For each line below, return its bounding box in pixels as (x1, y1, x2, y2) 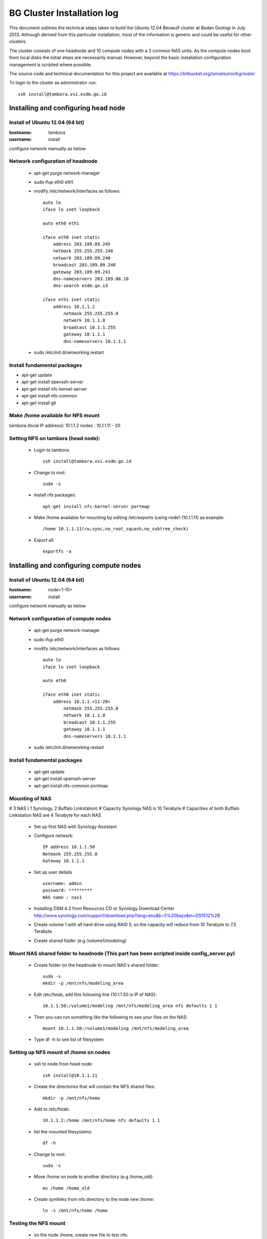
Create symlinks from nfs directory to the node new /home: (34, 1196, 154, 1202)
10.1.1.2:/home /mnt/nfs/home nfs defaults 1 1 (43, 1118, 160, 1124)
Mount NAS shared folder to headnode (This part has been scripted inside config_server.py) (9, 950, 235, 957)
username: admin (43, 881, 82, 886)
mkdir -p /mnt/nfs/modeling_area (43, 980, 124, 986)
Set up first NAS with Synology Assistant (34, 823, 117, 830)
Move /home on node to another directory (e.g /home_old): (34, 1174, 154, 1180)
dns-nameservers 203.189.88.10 (52, 276, 129, 282)
